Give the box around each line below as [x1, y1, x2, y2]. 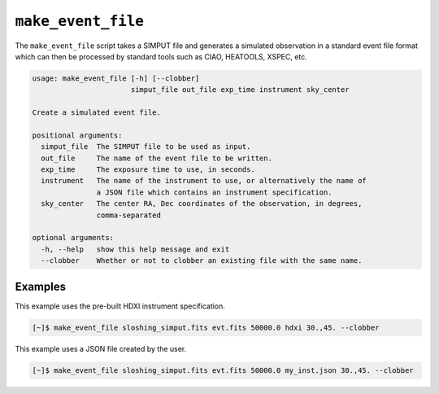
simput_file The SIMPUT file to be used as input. [41, 142, 251, 151]
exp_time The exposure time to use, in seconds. [41, 165, 255, 174]
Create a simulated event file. [32, 108, 162, 117]
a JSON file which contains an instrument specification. [96, 187, 333, 197]
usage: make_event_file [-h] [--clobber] [32, 73, 200, 83]
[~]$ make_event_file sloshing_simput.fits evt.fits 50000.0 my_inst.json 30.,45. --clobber [32, 366, 414, 374]
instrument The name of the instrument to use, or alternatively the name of [41, 176, 367, 186]
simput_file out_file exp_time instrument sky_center [130, 85, 350, 94]
